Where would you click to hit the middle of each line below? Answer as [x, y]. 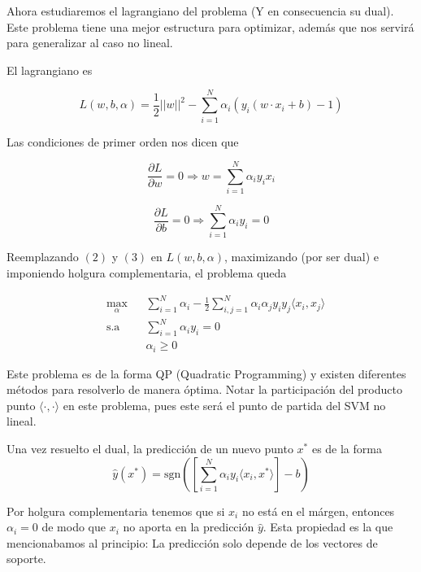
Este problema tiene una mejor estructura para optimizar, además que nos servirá [210, 26]
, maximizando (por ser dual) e [302, 257]
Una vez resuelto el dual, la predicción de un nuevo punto [150, 449]
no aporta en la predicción [189, 527]
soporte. [26, 559]
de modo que [74, 527]
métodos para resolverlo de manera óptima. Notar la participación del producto [204, 389]
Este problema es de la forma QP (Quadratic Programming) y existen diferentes [206, 373]
